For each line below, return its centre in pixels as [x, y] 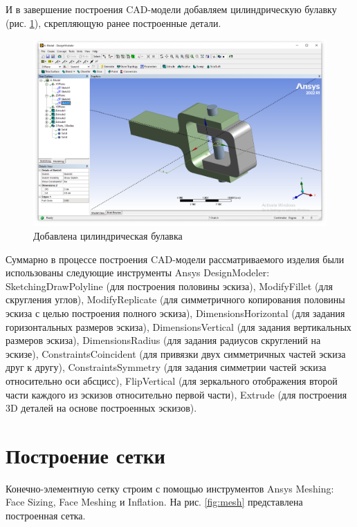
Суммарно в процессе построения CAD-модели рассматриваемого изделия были [175, 259]
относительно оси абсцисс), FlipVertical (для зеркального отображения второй [172, 380]
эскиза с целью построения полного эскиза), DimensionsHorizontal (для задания [175, 313]
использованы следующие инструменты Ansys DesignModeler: [138, 272]
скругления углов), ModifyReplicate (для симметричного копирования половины [175, 299]
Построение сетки [85, 455]
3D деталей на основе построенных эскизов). [101, 408]
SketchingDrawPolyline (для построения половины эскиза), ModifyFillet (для [169, 286]
